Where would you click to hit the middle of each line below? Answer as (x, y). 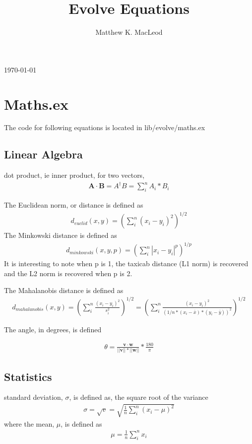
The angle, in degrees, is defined (53, 329)
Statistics (28, 376)
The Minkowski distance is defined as (61, 235)
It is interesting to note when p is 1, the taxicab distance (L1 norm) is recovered (126, 263)
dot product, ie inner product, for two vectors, (74, 175)
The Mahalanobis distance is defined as (64, 290)
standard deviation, (33, 397)
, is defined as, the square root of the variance (139, 397)
